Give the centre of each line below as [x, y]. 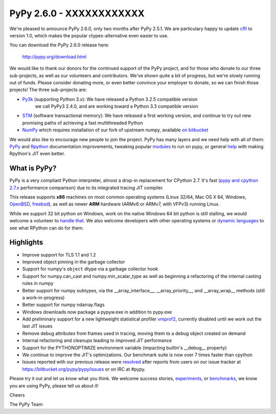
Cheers [17, 395]
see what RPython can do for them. [47, 228]
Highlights [26, 243]
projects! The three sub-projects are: [48, 90]
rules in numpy [38, 283]
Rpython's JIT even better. [37, 154]
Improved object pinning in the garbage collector [74, 262]
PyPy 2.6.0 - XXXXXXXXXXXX [77, 13]
